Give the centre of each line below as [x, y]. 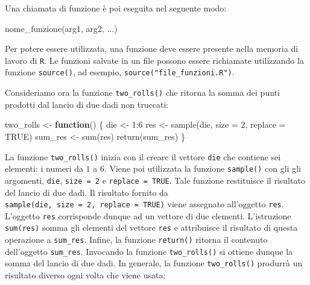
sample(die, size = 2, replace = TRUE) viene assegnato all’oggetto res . [144, 204]
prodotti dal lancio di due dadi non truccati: [87, 104]
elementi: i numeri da [44, 168]
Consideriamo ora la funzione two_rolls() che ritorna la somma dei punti [142, 92]
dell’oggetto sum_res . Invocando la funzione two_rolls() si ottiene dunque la [149, 251]
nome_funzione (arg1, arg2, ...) [61, 28]
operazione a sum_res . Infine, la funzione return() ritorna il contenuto [136, 240]
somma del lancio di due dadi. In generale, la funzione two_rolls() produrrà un [154, 263]
